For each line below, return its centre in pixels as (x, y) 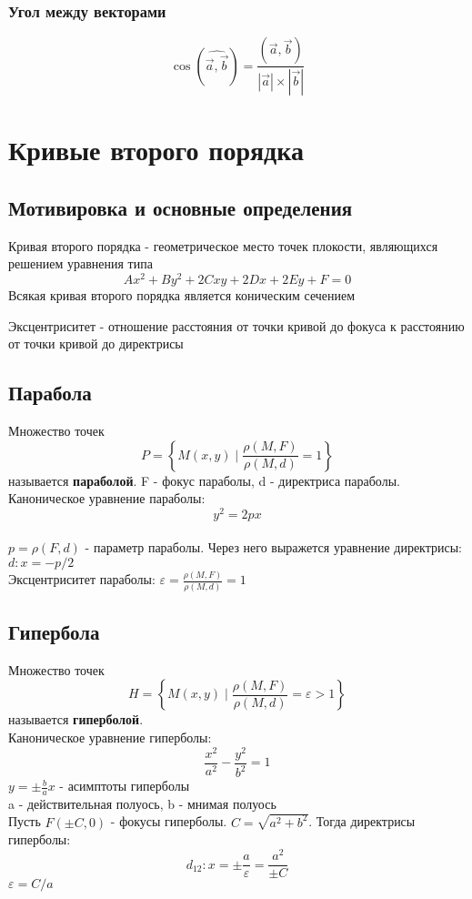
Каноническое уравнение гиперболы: (110, 737)
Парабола (50, 393)
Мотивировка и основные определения (181, 207)
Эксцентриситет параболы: (82, 579)
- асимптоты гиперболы (125, 786)
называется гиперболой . (76, 719)
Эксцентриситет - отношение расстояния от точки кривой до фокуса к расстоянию (236, 325)
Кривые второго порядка (156, 150)
